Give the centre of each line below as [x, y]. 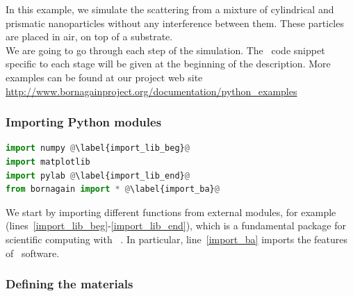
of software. [33, 253]
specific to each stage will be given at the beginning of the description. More [168, 64]
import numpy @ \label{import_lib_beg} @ [98, 148]
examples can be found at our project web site [104, 77]
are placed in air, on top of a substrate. [89, 36]
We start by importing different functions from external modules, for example [171, 212]
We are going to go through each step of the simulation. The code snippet [165, 50]
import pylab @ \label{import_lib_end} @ [98, 175]
